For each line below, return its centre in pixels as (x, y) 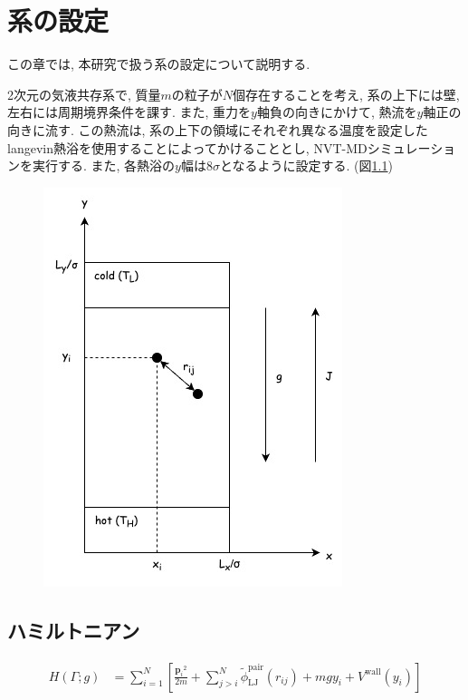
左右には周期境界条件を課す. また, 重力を (129, 112)
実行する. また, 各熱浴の (104, 165)
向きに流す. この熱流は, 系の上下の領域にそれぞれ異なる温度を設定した (218, 129)
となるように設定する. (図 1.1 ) (306, 165)
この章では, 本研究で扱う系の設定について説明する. (159, 64)
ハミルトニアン (74, 630)
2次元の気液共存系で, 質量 (84, 94)
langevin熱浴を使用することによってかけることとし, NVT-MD (187, 147)
